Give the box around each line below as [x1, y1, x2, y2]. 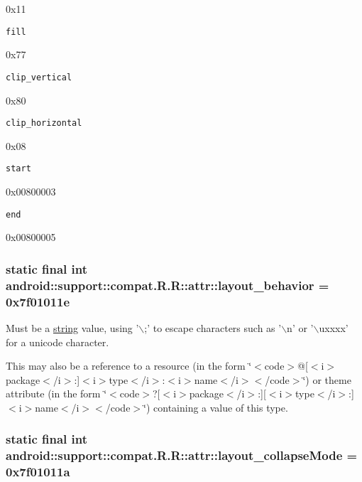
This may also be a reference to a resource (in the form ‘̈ [6, 358, 252, 373]
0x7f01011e [6, 292, 70, 310]
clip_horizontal [6, 118, 82, 129]
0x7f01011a [6, 463, 70, 481]
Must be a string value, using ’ [6, 320, 139, 335]
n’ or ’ [287, 320, 314, 335]
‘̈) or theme [302, 372, 351, 387]
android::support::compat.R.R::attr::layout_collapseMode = [6, 446, 358, 464]
